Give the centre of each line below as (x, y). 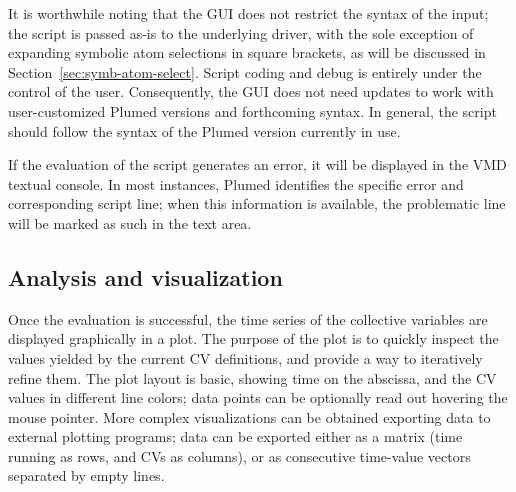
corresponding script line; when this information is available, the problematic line (257, 203)
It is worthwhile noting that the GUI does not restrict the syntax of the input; (248, 13)
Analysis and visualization (145, 276)
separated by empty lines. (86, 475)
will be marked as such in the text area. (130, 222)
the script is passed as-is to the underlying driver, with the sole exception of (241, 32)
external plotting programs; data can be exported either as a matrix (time (235, 436)
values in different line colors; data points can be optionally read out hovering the (258, 397)
